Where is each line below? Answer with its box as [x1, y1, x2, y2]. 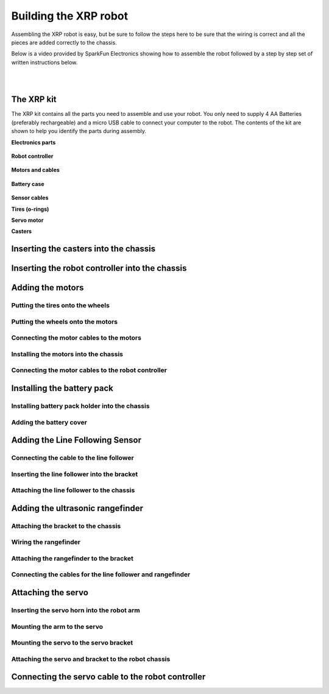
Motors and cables [11, 166, 60, 174]
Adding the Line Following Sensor [11, 435, 142, 445]
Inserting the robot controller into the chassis [11, 263, 187, 274]
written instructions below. [11, 59, 78, 66]
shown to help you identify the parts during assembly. [11, 127, 146, 135]
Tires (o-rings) [11, 205, 49, 213]
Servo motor [11, 216, 44, 224]
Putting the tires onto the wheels [11, 301, 110, 310]
